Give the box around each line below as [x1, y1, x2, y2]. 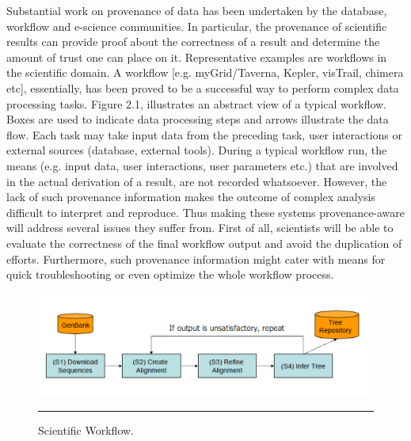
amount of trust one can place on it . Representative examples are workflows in [6, 48, 387, 65]
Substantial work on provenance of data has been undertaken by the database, [6, 2, 387, 18]
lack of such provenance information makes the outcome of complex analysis [6, 188, 375, 205]
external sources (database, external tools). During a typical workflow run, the [6, 142, 387, 158]
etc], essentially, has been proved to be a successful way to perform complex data [6, 79, 399, 96]
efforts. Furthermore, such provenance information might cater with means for [6, 250, 386, 267]
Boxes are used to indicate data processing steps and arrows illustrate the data [6, 111, 389, 127]
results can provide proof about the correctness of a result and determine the [6, 33, 380, 50]
